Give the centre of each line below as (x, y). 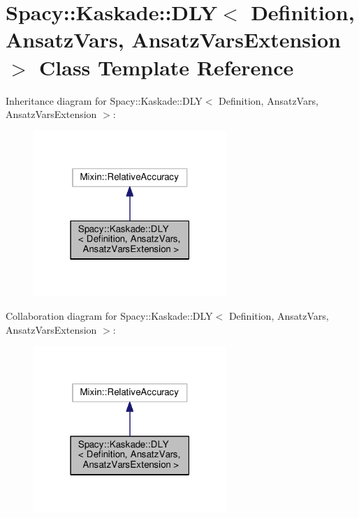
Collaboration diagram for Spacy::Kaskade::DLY (109, 316)
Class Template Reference (167, 67)
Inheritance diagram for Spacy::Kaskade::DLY (104, 100)
